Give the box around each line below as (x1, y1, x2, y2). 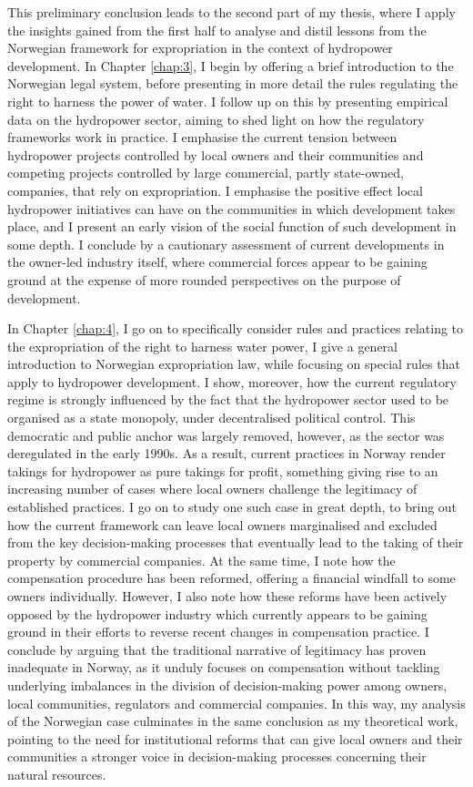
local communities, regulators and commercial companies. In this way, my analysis (7, 693, 466, 712)
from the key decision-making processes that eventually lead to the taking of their (7, 533, 464, 552)
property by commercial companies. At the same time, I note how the (7, 550, 396, 569)
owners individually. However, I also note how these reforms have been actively (7, 587, 448, 605)
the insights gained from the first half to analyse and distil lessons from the (7, 20, 427, 39)
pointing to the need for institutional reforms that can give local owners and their (7, 729, 463, 748)
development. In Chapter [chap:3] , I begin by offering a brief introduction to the (7, 56, 454, 75)
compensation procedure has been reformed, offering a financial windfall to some (7, 568, 456, 588)
